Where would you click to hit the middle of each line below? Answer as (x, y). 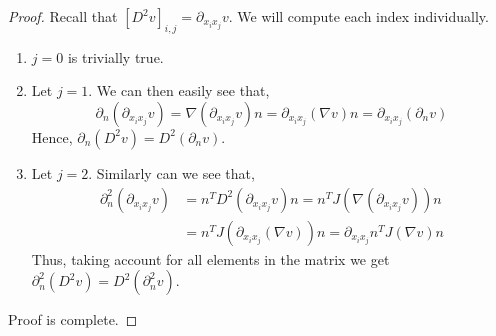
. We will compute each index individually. (358, 16)
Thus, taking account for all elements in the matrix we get (210, 258)
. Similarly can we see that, (171, 172)
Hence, (52, 136)
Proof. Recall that (63, 16)
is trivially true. (115, 56)
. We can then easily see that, (179, 90)
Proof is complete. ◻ (73, 319)
